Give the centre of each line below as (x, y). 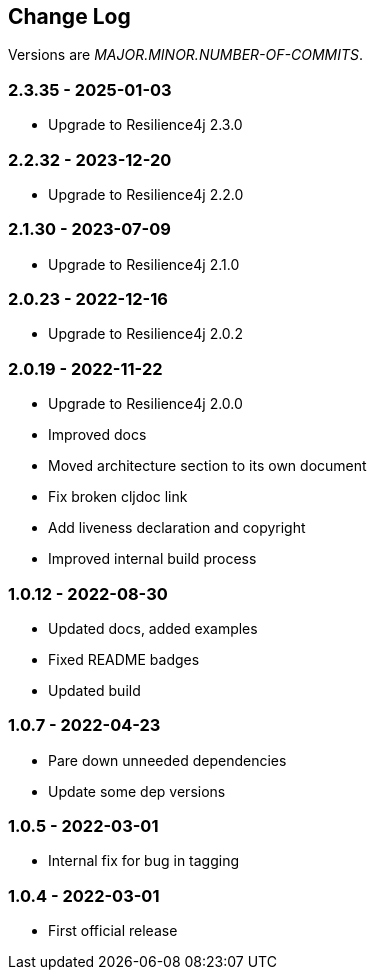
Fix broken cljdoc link (118, 497)
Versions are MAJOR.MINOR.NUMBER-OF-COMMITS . (186, 55)
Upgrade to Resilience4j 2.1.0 (144, 264)
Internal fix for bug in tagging (144, 861)
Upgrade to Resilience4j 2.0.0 (145, 404)
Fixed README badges (124, 659)
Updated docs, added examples (153, 628)
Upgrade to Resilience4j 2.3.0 (145, 125)
